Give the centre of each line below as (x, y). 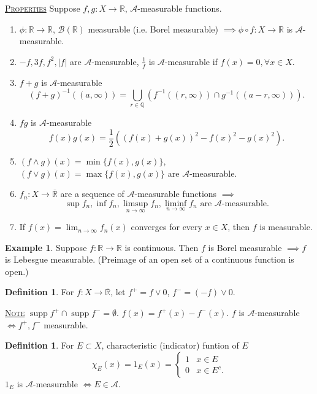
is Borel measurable (245, 247)
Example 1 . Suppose (46, 247)
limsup (136, 203)
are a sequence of (92, 194)
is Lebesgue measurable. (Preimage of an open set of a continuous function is (150, 259)
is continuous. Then (162, 247)
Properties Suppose (43, 8)
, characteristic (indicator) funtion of (170, 345)
